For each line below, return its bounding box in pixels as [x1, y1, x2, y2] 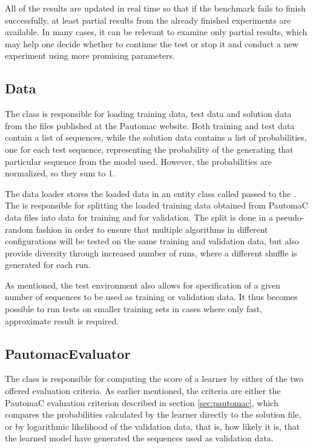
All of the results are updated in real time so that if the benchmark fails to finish [5, 2, 306, 14]
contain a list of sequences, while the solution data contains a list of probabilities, [5, 131, 307, 144]
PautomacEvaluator [5, 344, 131, 363]
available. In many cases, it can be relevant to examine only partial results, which [5, 25, 308, 38]
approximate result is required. [5, 314, 119, 327]
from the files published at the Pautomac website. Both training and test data [5, 119, 295, 132]
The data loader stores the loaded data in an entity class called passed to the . [5, 187, 296, 199]
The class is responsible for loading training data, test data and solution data [5, 107, 292, 120]
